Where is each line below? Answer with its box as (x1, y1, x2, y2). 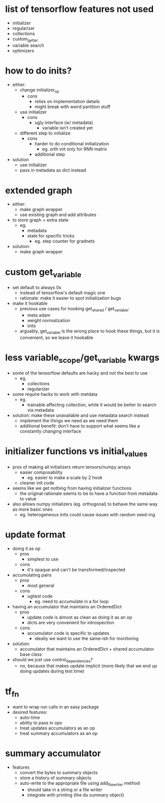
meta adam (27, 312, 51, 318)
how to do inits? (5, 65, 72, 76)
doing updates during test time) (19, 668, 84, 674)
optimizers (12, 47, 34, 53)
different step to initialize (19, 130, 71, 136)
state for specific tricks (27, 233, 75, 239)
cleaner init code (19, 479, 55, 486)
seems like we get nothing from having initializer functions (12, 485, 132, 491)
